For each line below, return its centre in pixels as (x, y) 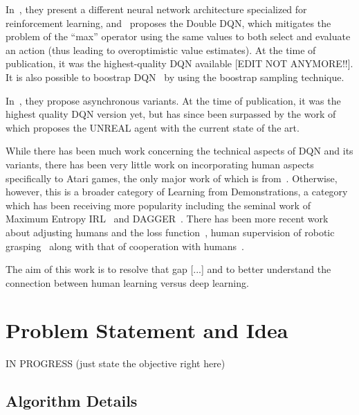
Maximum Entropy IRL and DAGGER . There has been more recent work (167, 219)
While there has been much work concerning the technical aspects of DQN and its (179, 151)
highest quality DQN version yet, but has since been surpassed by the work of (171, 114)
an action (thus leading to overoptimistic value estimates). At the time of (161, 50)
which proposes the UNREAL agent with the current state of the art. (153, 127)
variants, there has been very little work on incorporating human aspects (160, 164)
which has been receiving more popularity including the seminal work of (158, 205)
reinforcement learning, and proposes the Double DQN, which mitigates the (168, 23)
